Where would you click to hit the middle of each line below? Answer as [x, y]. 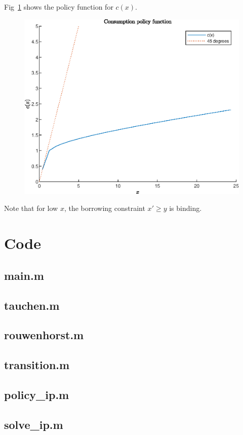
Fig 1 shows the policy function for [59, 7]
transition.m [37, 365]
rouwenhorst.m [44, 335]
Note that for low [31, 208]
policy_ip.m [37, 394]
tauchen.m [32, 305]
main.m [24, 275]
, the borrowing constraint [105, 208]
